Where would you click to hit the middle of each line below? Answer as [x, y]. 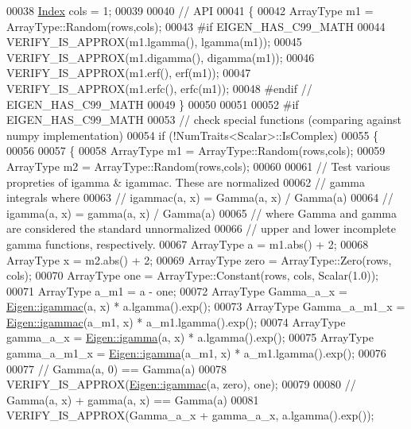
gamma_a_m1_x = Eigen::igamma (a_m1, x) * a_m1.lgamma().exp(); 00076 [196, 353]
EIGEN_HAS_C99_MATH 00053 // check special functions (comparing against [204, 120]
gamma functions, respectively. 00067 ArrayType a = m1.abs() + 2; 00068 [188, 243]
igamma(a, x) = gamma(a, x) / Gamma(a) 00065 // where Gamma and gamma [202, 213]
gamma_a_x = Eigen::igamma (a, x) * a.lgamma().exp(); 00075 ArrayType [190, 337]
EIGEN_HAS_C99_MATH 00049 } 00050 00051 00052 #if [153, 104]
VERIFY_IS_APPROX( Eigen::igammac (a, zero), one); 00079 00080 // [181, 384]
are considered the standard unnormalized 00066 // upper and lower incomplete [202, 228]
